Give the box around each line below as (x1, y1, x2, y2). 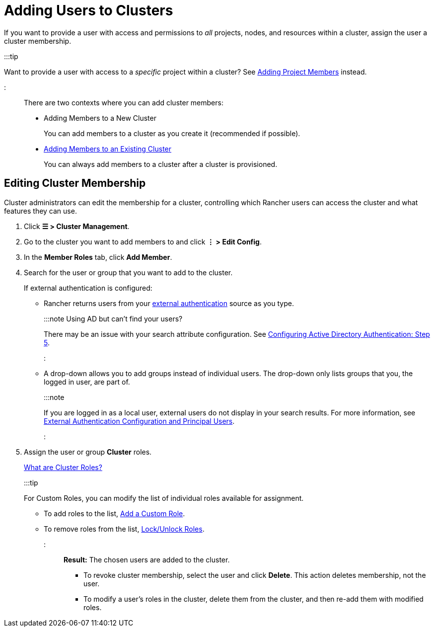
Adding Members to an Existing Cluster (44, 144, 172, 153)
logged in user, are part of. (44, 377, 130, 386)
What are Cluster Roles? (24, 463, 102, 472)
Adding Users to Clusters (4, 2, 173, 19)
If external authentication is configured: (24, 283, 152, 292)
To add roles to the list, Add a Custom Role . (44, 509, 185, 518)
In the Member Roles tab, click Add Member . (24, 252, 172, 261)
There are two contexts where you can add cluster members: (24, 98, 223, 107)
